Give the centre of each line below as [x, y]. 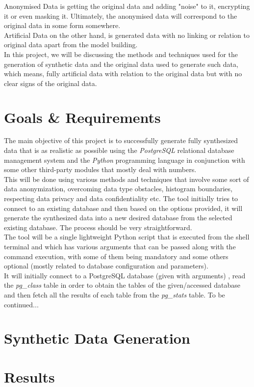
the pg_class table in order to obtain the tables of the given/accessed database [122, 285]
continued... [21, 304]
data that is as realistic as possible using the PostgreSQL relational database [119, 150]
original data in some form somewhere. [62, 25]
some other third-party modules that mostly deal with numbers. [100, 169]
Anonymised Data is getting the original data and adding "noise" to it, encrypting [127, 6]
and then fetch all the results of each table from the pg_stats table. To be [114, 294]
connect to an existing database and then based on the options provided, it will [123, 208]
